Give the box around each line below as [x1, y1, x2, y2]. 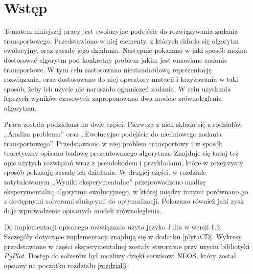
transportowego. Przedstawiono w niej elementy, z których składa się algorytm [4, 35, 239, 46]
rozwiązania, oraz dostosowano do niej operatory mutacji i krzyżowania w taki [4, 74, 238, 84]
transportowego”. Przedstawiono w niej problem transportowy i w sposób [4, 138, 223, 148]
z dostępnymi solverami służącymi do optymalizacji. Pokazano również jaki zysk [4, 196, 244, 206]
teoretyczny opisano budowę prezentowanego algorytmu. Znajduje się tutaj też [4, 148, 239, 158]
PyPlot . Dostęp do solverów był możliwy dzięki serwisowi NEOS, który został [4, 251, 236, 261]
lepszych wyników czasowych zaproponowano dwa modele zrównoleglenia [4, 93, 222, 103]
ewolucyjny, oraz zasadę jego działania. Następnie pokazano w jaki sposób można [4, 45, 247, 55]
